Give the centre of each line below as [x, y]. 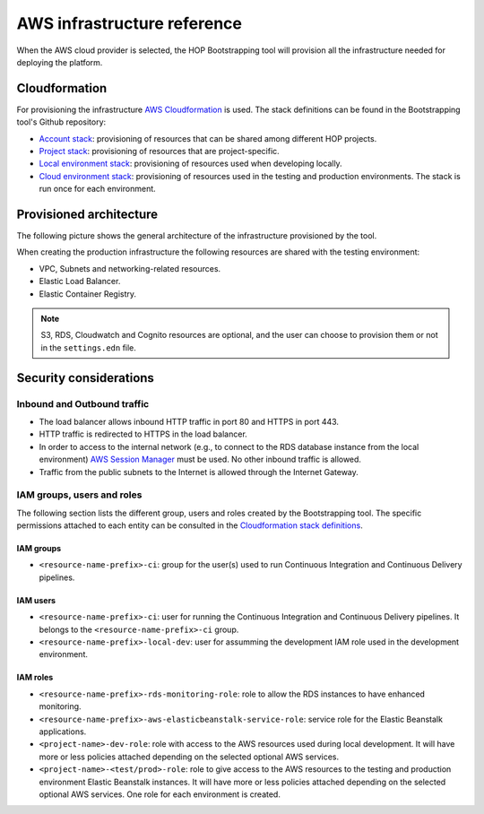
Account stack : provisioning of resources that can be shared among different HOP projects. [208, 138]
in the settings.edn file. [88, 347]
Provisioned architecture [87, 214]
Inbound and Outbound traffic [83, 403]
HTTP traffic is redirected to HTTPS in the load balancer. [143, 434]
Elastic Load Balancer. [80, 281]
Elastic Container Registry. [88, 294]
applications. [63, 732]
